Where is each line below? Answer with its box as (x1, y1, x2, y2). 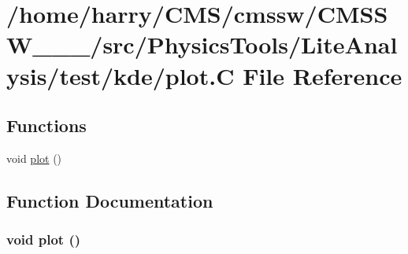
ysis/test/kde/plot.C (6, 59, 235, 91)
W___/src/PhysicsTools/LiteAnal (6, 28, 398, 61)
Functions (6, 113, 87, 138)
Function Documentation (6, 188, 213, 212)
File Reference (243, 59, 402, 91)
